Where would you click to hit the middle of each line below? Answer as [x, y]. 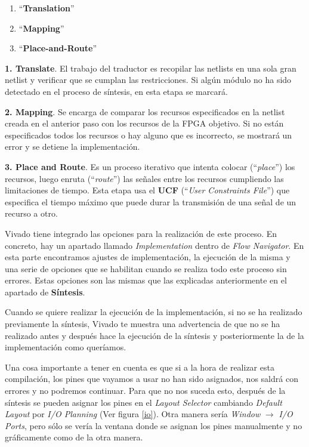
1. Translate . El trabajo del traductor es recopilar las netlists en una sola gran [151, 68]
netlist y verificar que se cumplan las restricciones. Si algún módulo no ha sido [148, 80]
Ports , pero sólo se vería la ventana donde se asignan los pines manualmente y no [154, 425]
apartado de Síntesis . [45, 292]
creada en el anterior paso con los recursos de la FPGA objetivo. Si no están [144, 123]
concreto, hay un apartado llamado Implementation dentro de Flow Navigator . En [154, 245]
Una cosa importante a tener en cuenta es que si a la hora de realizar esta [140, 367]
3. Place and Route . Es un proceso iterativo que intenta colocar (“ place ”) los [150, 166]
